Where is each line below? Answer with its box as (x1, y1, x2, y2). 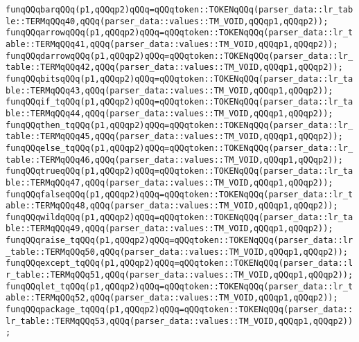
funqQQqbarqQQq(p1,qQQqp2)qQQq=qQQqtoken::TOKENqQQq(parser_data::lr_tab (6, 5, 353, 15)
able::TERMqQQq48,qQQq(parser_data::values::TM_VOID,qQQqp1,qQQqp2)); (6, 201, 338, 211)
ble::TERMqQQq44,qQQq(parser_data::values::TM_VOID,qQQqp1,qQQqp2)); (6, 108, 333, 118)
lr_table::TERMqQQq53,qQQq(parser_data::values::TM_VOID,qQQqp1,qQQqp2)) (6, 316, 353, 326)
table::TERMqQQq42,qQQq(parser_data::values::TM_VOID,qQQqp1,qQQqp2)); (6, 62, 343, 73)
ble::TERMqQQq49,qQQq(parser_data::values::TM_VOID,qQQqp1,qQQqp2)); (6, 224, 333, 234)
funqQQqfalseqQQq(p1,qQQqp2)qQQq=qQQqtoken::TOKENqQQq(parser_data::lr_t (6, 189, 353, 199)
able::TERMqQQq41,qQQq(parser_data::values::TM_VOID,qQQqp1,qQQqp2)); (6, 39, 338, 49)
